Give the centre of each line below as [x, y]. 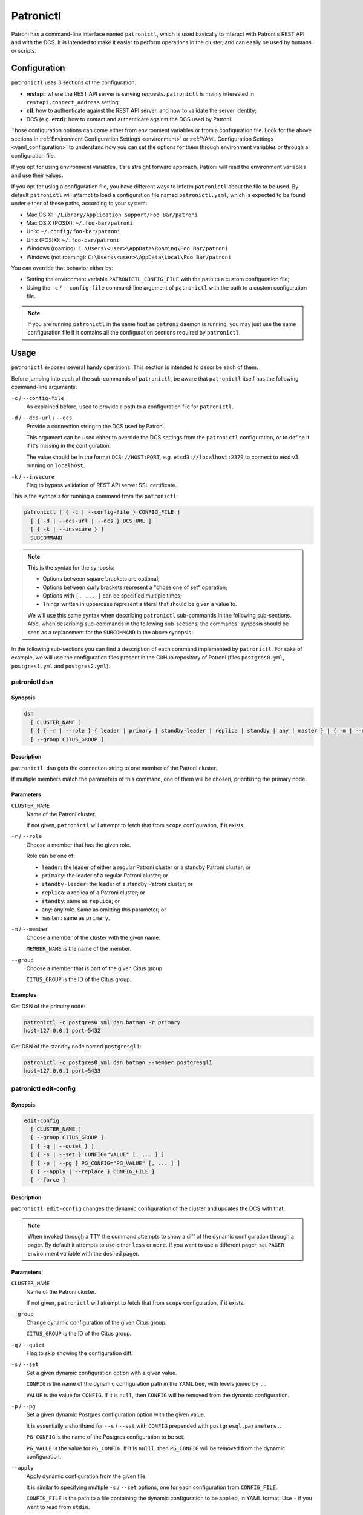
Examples [24, 995]
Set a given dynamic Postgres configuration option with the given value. [116, 1414]
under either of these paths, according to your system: [79, 204]
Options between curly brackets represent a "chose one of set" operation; [135, 587]
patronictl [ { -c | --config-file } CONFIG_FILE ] [102, 512]
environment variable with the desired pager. [83, 1253]
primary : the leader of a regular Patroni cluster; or [105, 876]
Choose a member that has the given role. [79, 845]
